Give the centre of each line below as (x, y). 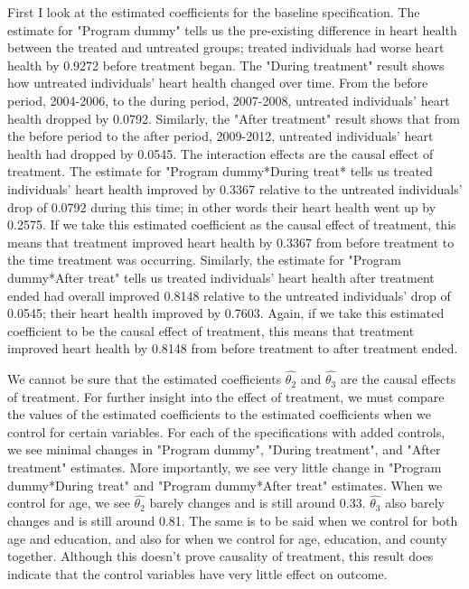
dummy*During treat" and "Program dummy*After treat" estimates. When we (225, 485)
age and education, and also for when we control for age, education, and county (227, 538)
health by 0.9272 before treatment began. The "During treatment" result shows (226, 65)
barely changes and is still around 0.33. (258, 503)
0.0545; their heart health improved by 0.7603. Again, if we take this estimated (226, 313)
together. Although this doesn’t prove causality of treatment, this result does (220, 556)
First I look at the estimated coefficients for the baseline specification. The (214, 12)
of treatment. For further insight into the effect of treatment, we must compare (226, 396)
